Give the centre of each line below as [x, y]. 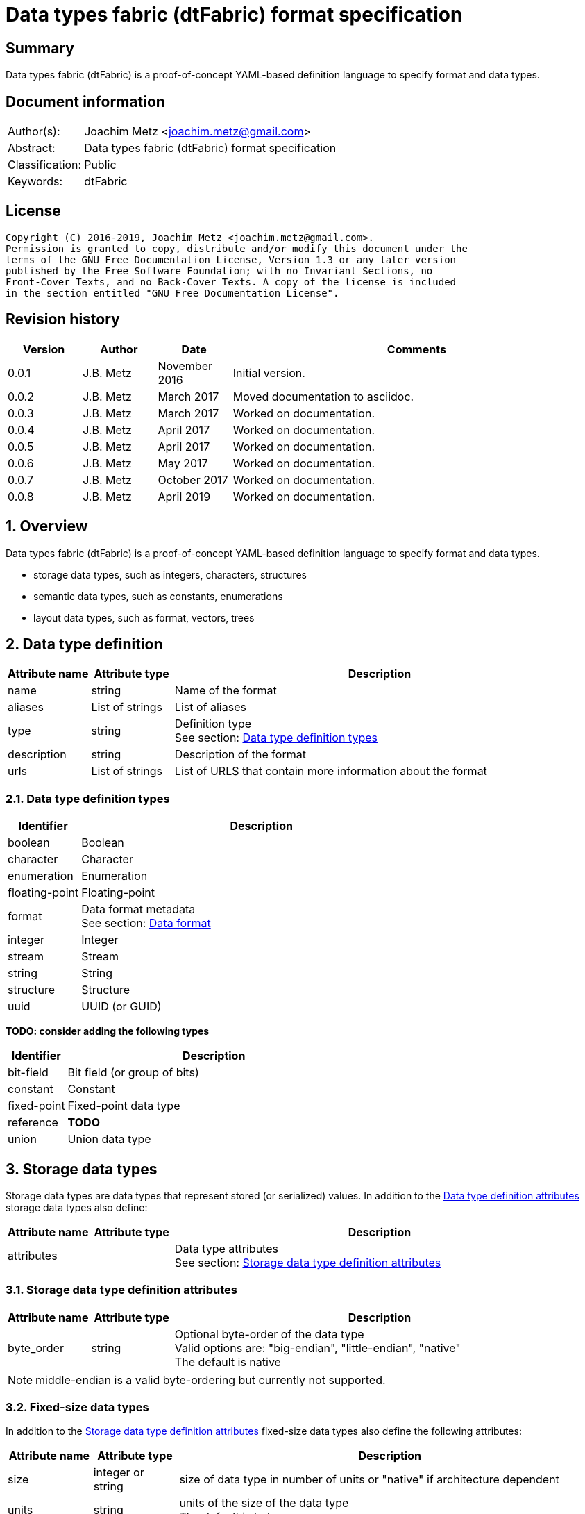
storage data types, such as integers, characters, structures [170, 574]
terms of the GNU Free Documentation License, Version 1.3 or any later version [231, 259]
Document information [85, 101]
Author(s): [34, 132]
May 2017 [183, 463]
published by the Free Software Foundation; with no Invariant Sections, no [219, 271]
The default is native [228, 1362]
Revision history [63, 319]
